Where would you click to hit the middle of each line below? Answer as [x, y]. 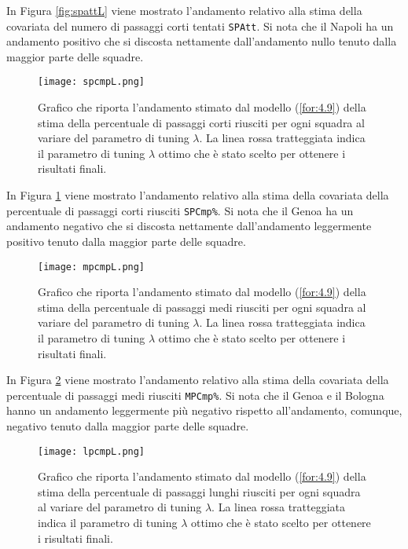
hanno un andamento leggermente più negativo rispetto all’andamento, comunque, [204, 410]
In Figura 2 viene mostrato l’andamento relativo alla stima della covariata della [198, 380]
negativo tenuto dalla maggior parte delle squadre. [128, 425]
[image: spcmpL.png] [92, 82]
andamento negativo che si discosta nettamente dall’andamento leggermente [189, 226]
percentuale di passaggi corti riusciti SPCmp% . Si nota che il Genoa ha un [180, 210]
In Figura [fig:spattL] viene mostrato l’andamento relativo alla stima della [184, 10]
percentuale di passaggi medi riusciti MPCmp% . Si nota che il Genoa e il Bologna [195, 395]
